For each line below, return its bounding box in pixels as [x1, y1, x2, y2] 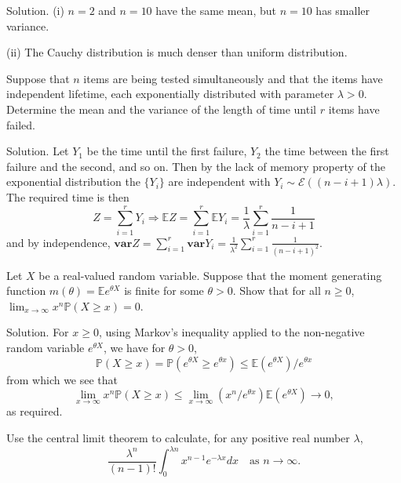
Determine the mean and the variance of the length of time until [6, 100, 316, 117]
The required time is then [6, 188, 129, 205]
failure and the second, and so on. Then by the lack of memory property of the [6, 158, 385, 174]
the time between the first [264, 143, 389, 159]
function [6, 282, 46, 299]
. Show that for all [232, 282, 321, 299]
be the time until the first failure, [86, 143, 247, 159]
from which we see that [6, 371, 118, 387]
